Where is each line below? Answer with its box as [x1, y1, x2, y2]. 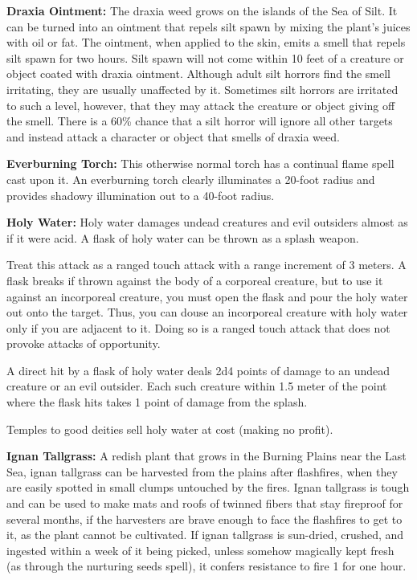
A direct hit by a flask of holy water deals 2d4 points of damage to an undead [6, 361, 390, 378]
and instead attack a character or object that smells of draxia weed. [6, 128, 340, 145]
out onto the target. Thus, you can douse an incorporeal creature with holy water [6, 304, 408, 321]
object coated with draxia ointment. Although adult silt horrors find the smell [6, 65, 390, 82]
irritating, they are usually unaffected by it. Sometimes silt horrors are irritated [6, 80, 399, 97]
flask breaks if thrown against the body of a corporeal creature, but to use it [6, 272, 383, 288]
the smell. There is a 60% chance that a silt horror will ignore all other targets [6, 112, 393, 129]
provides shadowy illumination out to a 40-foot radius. [6, 186, 275, 203]
